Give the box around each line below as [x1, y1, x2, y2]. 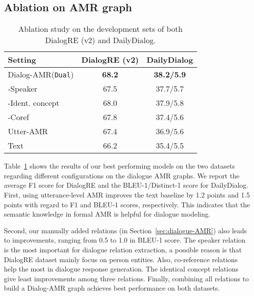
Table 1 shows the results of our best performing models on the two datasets [4, 161, 235, 171]
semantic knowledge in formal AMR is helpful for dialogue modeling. [4, 209, 210, 219]
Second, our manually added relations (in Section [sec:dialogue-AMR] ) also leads [4, 225, 247, 235]
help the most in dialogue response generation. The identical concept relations [4, 264, 238, 274]
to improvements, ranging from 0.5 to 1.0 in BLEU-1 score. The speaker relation [4, 235, 246, 245]
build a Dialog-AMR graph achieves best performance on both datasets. [4, 283, 220, 293]
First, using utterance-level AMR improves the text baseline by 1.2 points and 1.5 [4, 189, 250, 199]
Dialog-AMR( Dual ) [8, 69, 74, 80]
